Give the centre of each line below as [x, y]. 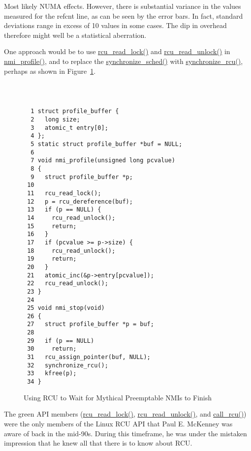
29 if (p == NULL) [61, 341]
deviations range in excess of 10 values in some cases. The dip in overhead [115, 25]
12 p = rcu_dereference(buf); [80, 201]
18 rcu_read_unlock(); [71, 251]
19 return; [52, 259]
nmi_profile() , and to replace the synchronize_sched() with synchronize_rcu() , [124, 61]
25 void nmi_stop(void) [66, 308]
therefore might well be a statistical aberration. [75, 35]
